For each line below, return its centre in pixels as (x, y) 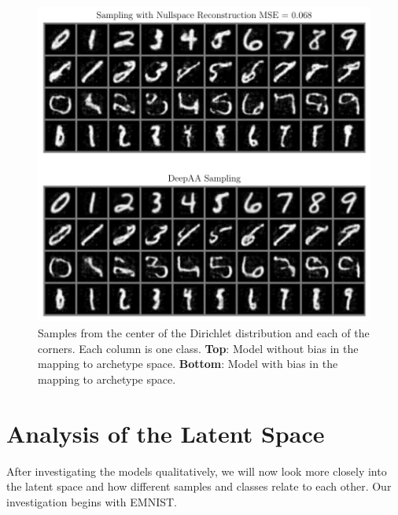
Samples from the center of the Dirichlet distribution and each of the (204, 333)
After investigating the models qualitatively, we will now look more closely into (197, 471)
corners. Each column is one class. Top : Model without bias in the (198, 348)
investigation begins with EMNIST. (92, 501)
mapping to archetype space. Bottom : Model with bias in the (188, 364)
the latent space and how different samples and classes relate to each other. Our (199, 486)
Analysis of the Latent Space (166, 433)
